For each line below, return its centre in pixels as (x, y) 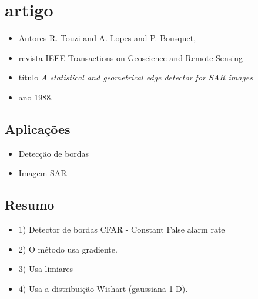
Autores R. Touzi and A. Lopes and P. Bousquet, (107, 38)
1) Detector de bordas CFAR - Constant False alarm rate (122, 229)
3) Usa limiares (46, 269)
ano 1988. (36, 97)
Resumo (30, 205)
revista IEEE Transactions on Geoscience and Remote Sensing (131, 57)
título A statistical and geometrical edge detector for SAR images (135, 77)
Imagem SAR (43, 173)
